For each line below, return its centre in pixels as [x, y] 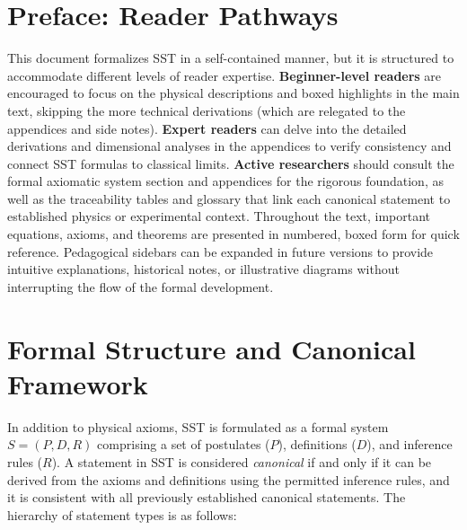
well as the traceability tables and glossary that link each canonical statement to [229, 198]
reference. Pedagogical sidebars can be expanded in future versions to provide [220, 251]
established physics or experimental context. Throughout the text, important [219, 216]
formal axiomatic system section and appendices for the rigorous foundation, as [225, 181]
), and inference [410, 444]
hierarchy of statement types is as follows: [122, 514]
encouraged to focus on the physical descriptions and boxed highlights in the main [233, 93]
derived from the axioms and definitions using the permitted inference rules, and [229, 479]
